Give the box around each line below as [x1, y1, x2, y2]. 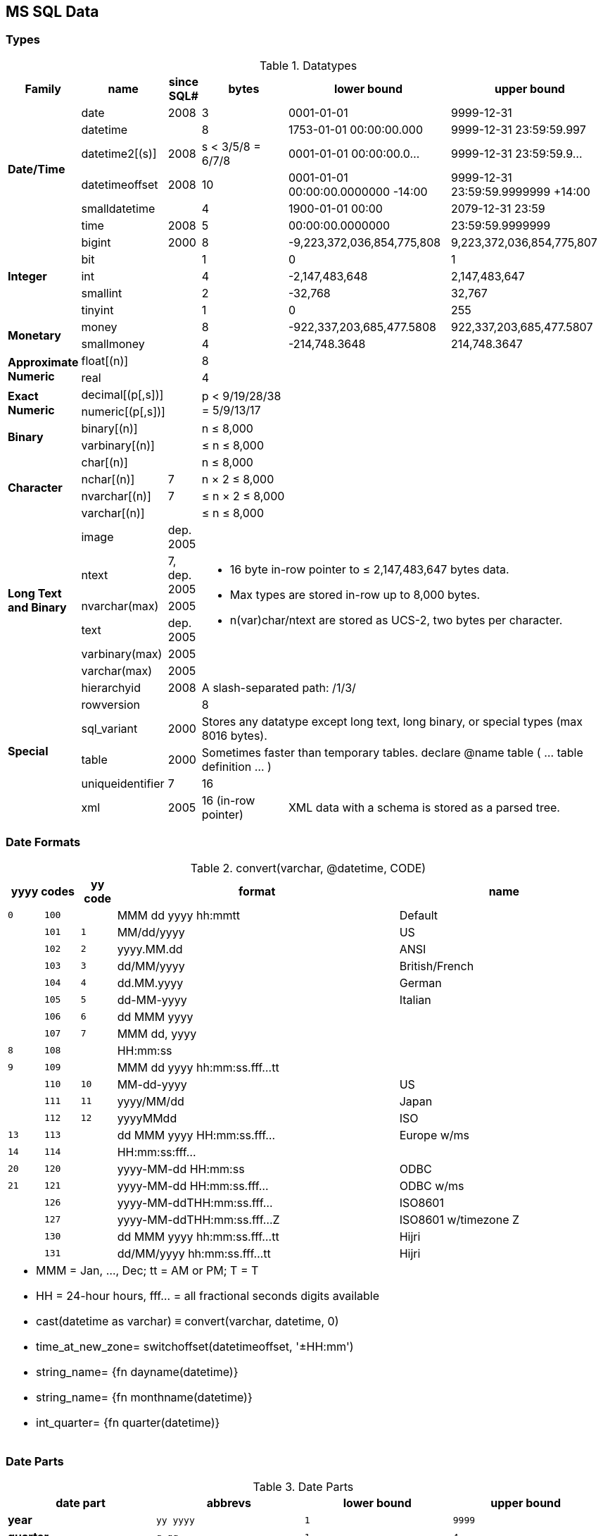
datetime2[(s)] [81, 146, 157, 161]
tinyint [81, 302, 114, 317]
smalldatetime [81, 201, 155, 216]
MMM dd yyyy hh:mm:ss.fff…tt [117, 1060, 279, 1074]
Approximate [8, 354, 79, 369]
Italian [399, 992, 431, 1007]
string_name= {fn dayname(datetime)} [36, 1364, 239, 1379]
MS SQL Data [6, 3, 99, 20]
